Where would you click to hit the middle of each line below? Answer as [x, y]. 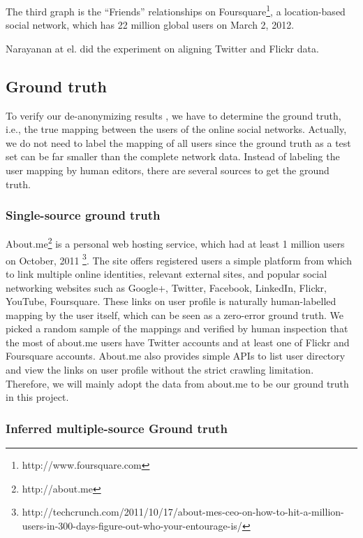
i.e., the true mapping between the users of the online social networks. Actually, [176, 129]
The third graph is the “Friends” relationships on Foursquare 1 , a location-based [176, 10]
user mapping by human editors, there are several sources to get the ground [168, 170]
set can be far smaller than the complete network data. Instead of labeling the [173, 156]
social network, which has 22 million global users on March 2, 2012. [150, 25]
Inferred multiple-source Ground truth [117, 428]
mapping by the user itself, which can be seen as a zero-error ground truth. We [175, 314]
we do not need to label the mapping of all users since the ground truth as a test [178, 142]
